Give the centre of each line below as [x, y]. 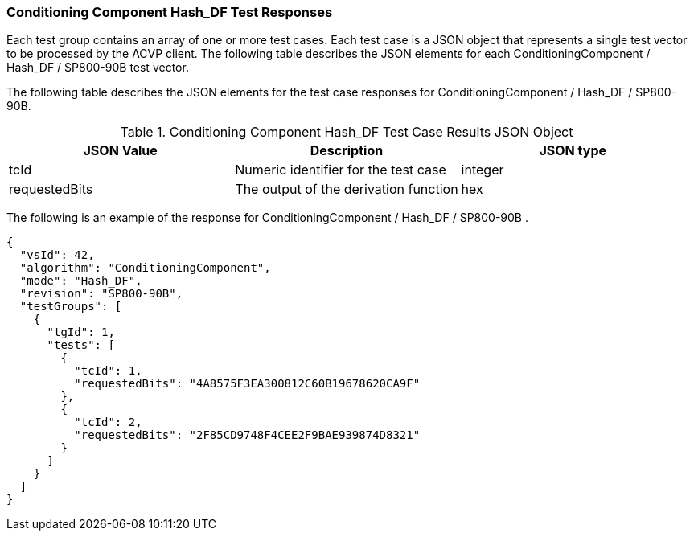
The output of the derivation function [347, 189]
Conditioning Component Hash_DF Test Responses [170, 12]
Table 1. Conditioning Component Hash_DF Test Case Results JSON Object [347, 132]
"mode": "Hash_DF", [81, 281]
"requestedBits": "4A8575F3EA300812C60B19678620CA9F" [247, 384]
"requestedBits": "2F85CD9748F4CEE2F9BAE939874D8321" [247, 435]
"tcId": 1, [108, 371]
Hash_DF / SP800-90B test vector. [98, 68]
